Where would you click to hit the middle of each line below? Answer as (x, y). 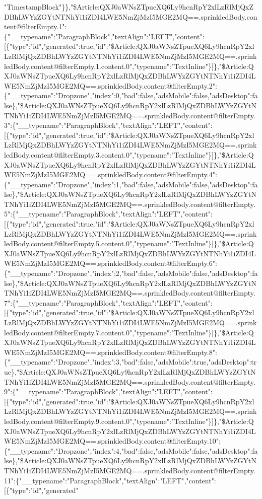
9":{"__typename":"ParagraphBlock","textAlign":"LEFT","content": (108, 391)
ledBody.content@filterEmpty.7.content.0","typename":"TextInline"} (108, 332)
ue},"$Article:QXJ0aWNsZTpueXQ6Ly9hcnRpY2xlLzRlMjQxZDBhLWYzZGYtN (130, 371)
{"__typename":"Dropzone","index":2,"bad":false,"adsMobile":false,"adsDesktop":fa (131, 273)
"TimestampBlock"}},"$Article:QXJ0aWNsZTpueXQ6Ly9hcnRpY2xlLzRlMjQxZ (129, 7)
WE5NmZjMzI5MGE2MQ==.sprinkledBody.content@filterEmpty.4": (111, 174)
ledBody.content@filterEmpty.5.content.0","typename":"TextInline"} (108, 243)
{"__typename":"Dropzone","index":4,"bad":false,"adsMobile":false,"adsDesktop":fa (131, 450)
